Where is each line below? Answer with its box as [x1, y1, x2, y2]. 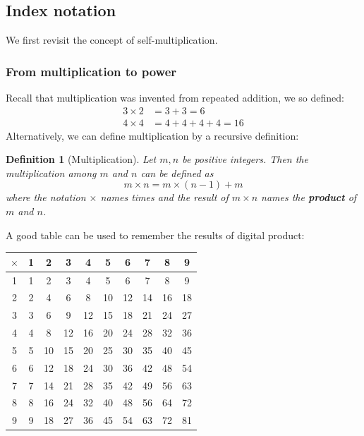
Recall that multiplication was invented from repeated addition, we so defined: [6, 90, 344, 105]
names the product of [261, 190, 357, 205]
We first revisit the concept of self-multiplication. [6, 32, 218, 47]
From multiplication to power [6, 62, 177, 80]
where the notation [6, 190, 86, 205]
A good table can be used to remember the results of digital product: [6, 227, 305, 242]
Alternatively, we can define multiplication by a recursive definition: [6, 128, 299, 143]
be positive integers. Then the [182, 152, 308, 166]
